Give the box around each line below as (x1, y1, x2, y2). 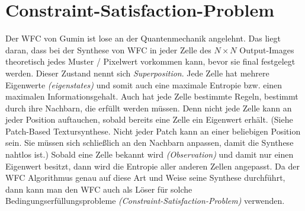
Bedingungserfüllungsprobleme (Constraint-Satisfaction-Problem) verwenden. (5, 194, 285, 207)
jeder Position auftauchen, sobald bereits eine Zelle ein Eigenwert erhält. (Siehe (5, 113, 293, 126)
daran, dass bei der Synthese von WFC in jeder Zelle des (5, 43, 211, 56)
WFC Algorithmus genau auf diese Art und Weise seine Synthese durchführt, (5, 171, 285, 184)
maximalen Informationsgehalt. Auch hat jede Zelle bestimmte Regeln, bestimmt (5, 90, 298, 103)
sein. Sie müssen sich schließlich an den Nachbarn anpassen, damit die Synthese (5, 136, 294, 149)
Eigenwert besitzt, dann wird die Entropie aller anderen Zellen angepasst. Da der (5, 159, 300, 172)
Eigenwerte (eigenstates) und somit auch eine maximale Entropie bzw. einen (5, 78, 282, 91)
